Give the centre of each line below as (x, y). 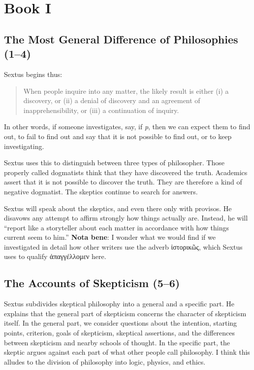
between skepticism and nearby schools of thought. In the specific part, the (117, 342)
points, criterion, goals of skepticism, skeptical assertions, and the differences (120, 333)
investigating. (24, 146)
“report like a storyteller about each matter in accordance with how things (116, 227)
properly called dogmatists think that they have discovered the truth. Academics (126, 172)
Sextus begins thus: (33, 74)
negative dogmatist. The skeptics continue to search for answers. (101, 191)
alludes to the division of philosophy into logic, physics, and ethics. (105, 361)
